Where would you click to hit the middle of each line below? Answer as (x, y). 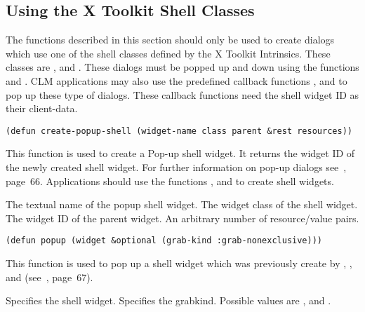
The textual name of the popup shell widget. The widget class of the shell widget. (182, 204)
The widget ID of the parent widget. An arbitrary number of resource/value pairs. (182, 218)
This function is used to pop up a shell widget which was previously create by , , (179, 263)
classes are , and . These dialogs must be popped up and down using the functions (182, 67)
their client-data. (42, 108)
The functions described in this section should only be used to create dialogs (170, 40)
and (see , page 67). (49, 277)
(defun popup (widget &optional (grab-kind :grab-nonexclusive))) (164, 241)
